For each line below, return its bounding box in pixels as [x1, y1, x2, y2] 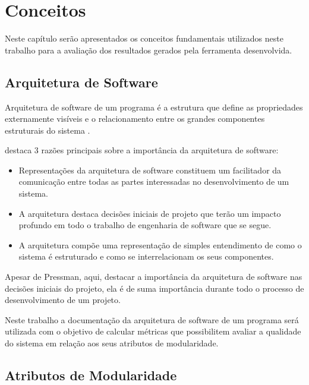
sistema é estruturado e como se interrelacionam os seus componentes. [18, 250, 274, 263]
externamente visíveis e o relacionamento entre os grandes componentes [5, 112, 265, 125]
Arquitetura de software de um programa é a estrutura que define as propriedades [5, 100, 303, 113]
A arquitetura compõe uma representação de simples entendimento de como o [18, 238, 302, 251]
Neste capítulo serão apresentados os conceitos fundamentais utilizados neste [5, 32, 283, 45]
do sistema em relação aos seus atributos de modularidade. [5, 337, 219, 349]
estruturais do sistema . [5, 124, 90, 136]
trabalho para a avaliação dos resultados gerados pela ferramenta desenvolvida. [5, 43, 292, 56]
